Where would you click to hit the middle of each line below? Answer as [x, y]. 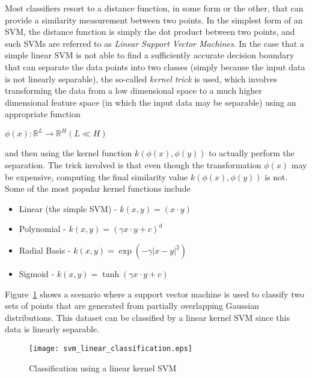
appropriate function [43, 114]
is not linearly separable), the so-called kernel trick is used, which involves [141, 78]
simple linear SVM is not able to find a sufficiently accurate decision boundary [150, 55]
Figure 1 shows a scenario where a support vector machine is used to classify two [154, 294]
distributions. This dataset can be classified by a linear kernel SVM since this [148, 317]
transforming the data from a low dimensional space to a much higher [133, 90]
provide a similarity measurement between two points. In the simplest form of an [154, 20]
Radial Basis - [45, 250]
